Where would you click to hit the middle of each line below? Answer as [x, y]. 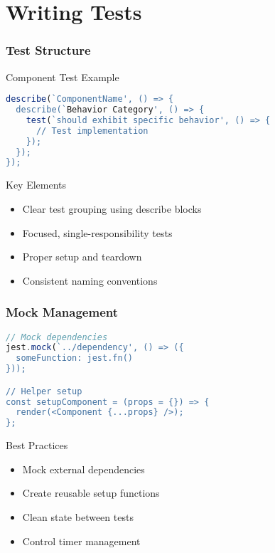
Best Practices [37, 445]
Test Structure [48, 50]
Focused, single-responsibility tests [97, 232]
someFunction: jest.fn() [74, 358]
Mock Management [62, 312]
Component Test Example [63, 77]
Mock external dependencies [83, 469]
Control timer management [81, 541]
